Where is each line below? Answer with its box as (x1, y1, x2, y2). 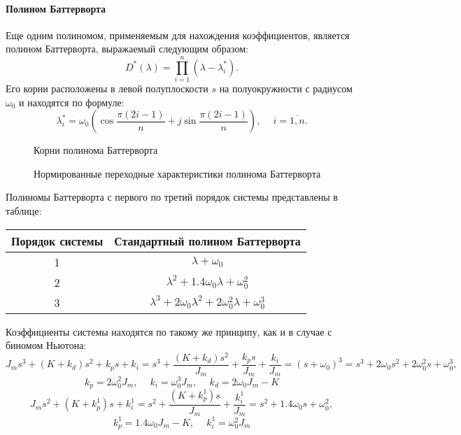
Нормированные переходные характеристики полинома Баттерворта (34, 166, 321, 180)
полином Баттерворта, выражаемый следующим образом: (6, 41, 248, 56)
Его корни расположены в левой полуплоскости (6, 81, 208, 96)
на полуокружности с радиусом (219, 81, 353, 96)
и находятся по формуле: (19, 94, 125, 109)
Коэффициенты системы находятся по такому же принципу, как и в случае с (6, 324, 332, 338)
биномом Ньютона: (6, 338, 87, 352)
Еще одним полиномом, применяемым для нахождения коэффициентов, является (6, 27, 350, 42)
